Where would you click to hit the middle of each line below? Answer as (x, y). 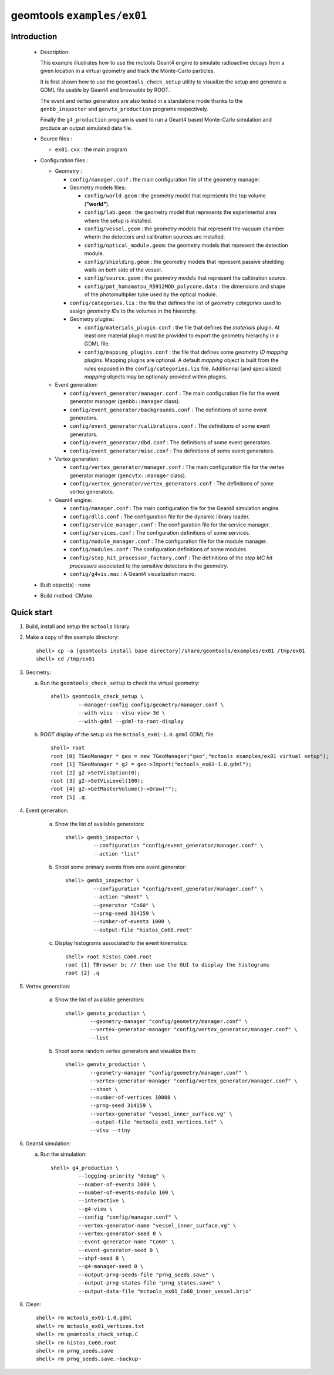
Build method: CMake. (67, 596)
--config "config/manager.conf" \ (128, 1217)
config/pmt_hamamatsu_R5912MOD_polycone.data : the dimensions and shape (185, 286)
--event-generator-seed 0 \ (119, 1250)
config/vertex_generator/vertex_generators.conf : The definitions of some (172, 484)
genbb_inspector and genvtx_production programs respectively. (124, 109)
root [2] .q (82, 973)
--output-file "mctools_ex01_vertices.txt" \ (156, 1122)
